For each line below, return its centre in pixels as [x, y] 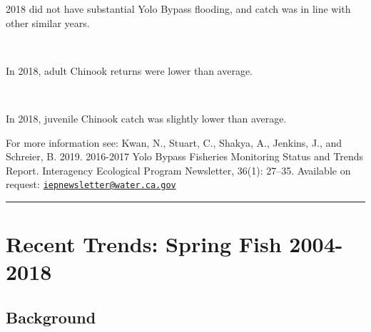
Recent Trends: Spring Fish [144, 244]
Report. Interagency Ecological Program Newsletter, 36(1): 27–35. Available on [178, 170]
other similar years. [48, 22]
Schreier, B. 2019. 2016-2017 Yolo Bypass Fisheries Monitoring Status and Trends [184, 156]
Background [51, 317]
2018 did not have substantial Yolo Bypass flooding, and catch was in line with [178, 9]
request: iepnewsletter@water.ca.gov [91, 184]
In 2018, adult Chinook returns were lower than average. [129, 70]
